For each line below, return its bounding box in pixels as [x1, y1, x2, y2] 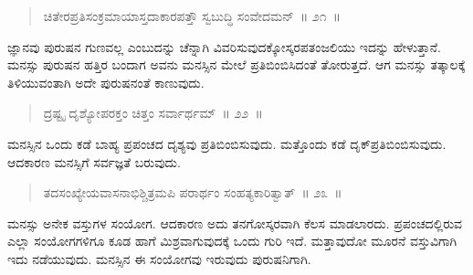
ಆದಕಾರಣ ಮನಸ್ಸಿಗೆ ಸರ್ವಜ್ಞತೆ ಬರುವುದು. [7, 152, 181, 171]
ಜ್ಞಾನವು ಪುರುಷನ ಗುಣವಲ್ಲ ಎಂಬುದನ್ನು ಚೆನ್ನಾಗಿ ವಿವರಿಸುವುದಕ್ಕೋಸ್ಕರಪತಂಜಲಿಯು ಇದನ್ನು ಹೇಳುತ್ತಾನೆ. [7, 37, 441, 56]
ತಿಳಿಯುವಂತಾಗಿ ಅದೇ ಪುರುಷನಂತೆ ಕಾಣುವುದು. [7, 72, 205, 91]
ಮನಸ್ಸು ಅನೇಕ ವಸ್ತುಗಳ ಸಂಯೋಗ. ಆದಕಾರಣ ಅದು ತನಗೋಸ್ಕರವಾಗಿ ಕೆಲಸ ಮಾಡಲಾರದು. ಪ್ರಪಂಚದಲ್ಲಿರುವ [7, 213, 463, 232]
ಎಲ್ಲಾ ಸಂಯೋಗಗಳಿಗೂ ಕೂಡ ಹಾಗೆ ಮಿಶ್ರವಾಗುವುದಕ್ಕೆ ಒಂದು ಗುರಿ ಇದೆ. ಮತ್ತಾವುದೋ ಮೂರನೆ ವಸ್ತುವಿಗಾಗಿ [7, 231, 457, 250]
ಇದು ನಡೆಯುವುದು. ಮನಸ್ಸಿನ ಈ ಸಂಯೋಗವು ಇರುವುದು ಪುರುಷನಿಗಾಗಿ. [7, 249, 311, 268]
